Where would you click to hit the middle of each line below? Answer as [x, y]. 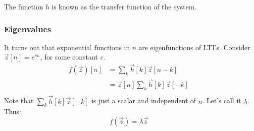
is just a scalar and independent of [144, 100]
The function [24, 6]
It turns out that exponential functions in [67, 47]
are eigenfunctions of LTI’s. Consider [194, 47]
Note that [19, 100]
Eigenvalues [28, 29]
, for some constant [69, 57]
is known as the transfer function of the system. [124, 6]
